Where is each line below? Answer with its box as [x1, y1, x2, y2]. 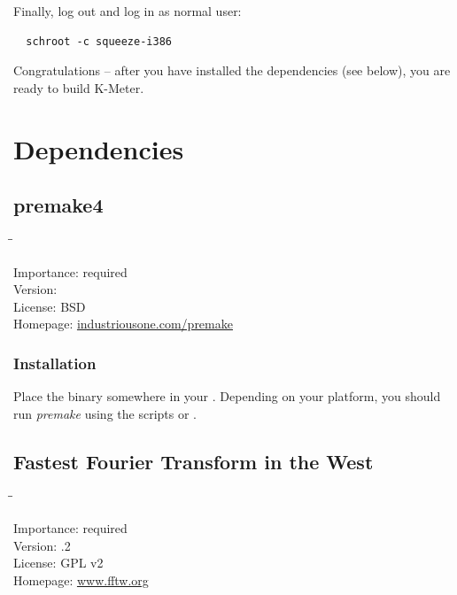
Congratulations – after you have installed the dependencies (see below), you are [13, 61, 451, 80]
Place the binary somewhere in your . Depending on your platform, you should [13, 387, 441, 406]
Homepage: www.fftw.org [13, 570, 149, 589]
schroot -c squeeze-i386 [26, 35, 172, 48]
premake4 [13, 191, 104, 219]
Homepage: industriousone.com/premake [13, 314, 233, 333]
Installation [13, 352, 97, 374]
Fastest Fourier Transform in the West [13, 447, 374, 475]
